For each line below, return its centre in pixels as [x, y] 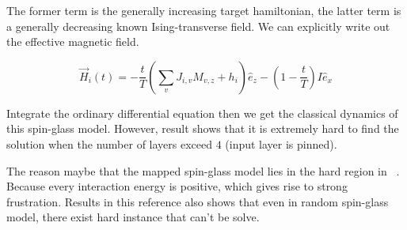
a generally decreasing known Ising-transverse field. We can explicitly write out [198, 26]
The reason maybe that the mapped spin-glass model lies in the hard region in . [203, 170]
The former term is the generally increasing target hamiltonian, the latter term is [204, 10]
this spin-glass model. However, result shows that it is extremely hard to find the [203, 128]
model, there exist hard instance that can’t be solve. [133, 217]
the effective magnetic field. [73, 41]
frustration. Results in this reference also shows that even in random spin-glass [198, 201]
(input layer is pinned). [281, 143]
